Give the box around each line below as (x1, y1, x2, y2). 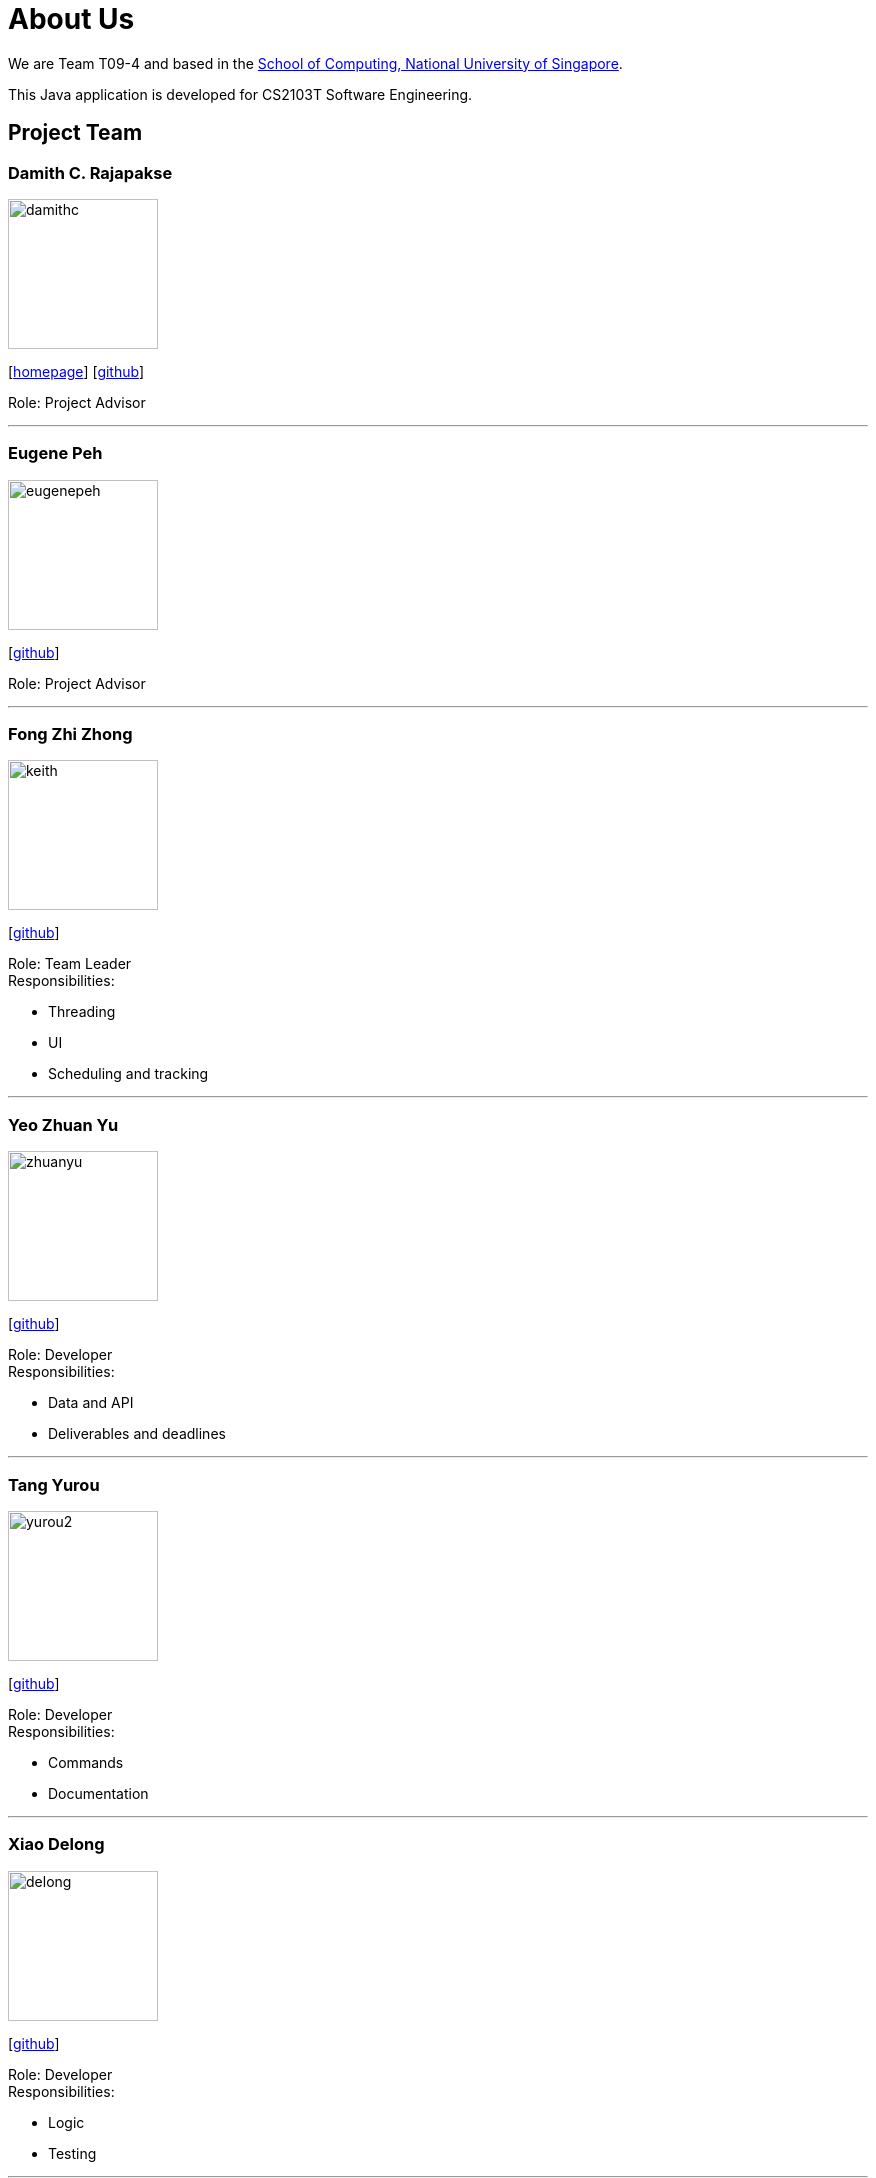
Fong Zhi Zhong (8, 724, 133, 745)
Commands (48, 1753, 124, 1771)
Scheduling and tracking (48, 1065, 209, 1083)
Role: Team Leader (8, 955, 132, 973)
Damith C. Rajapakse (8, 162, 173, 183)
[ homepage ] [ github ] (8, 362, 145, 380)
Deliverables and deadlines (48, 1425, 226, 1443)
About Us (8, 2, 135, 36)
